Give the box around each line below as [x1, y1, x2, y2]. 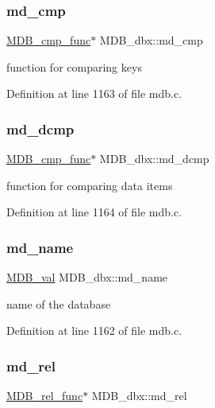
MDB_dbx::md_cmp [99, 32, 203, 49]
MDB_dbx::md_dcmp [99, 150, 209, 167]
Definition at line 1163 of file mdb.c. [6, 85, 182, 102]
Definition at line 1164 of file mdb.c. [6, 204, 182, 220]
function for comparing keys [6, 58, 142, 75]
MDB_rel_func [6, 387, 83, 404]
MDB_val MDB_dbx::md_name [6, 269, 168, 286]
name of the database [6, 295, 111, 312]
